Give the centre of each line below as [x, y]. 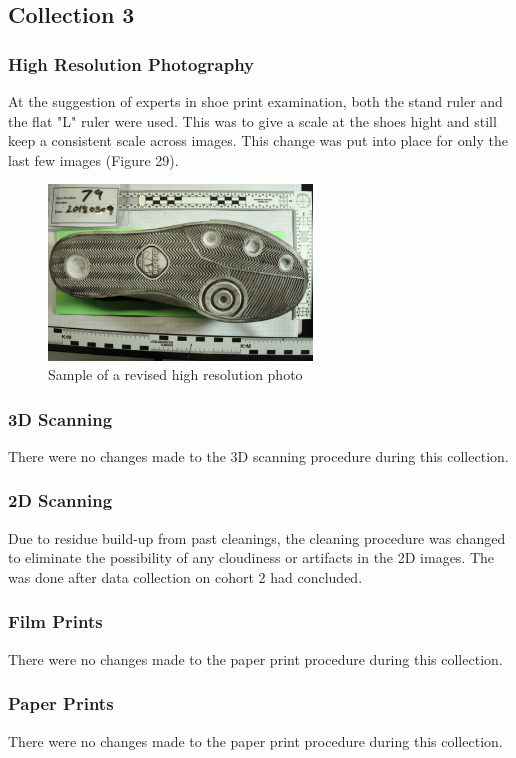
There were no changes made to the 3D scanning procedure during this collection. [258, 455]
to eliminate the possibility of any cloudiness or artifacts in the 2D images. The [251, 557]
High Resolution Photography [131, 63]
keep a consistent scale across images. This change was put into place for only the [258, 140]
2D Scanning [60, 500]
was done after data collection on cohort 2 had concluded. [185, 576]
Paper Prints [61, 703]
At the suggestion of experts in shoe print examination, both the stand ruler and [255, 101]
